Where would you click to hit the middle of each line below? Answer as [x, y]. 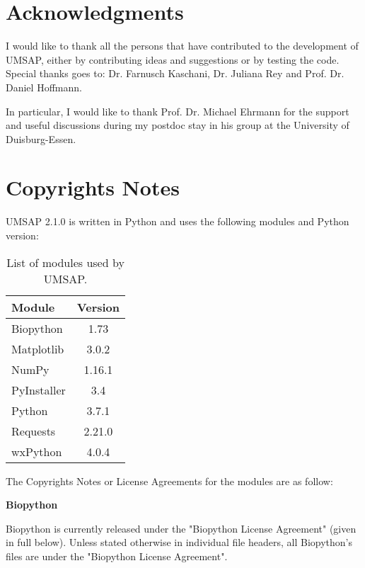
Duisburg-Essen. [41, 138]
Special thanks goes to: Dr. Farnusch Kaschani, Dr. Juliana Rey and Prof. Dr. [175, 73]
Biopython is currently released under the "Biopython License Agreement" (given [181, 528]
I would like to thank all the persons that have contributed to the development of [182, 46]
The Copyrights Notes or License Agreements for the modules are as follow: [169, 481]
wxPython [37, 451]
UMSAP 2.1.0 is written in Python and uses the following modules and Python [178, 221]
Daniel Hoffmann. [44, 87]
